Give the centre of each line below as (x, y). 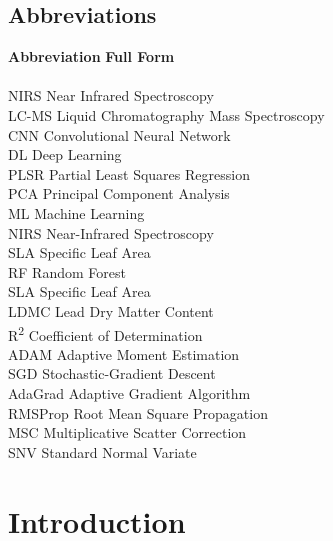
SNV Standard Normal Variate (102, 451)
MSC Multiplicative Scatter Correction (127, 432)
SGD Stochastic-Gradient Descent (112, 373)
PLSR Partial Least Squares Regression (129, 173)
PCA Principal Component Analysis (119, 193)
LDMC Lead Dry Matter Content (111, 310)
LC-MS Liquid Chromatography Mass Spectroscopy (166, 114)
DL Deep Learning (65, 154)
